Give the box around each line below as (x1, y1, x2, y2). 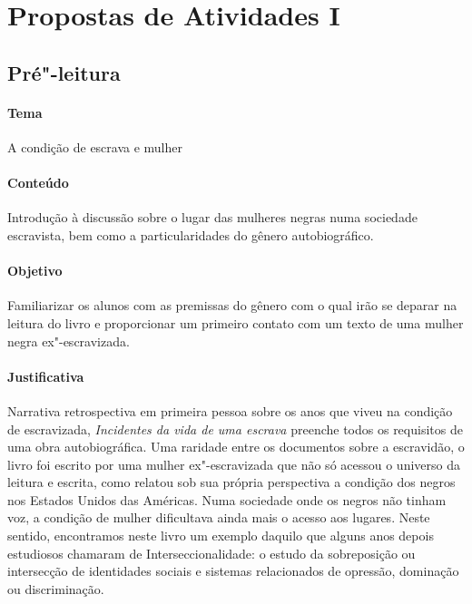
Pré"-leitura (7, 58, 121, 86)
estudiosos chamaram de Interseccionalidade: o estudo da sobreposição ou (7, 543, 416, 562)
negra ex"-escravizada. (7, 331, 130, 350)
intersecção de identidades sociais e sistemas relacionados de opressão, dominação (7, 561, 459, 580)
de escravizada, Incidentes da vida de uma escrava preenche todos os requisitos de (7, 419, 463, 438)
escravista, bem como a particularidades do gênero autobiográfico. (7, 225, 374, 244)
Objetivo (7, 261, 63, 280)
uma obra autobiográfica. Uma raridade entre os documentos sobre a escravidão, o (7, 437, 465, 456)
